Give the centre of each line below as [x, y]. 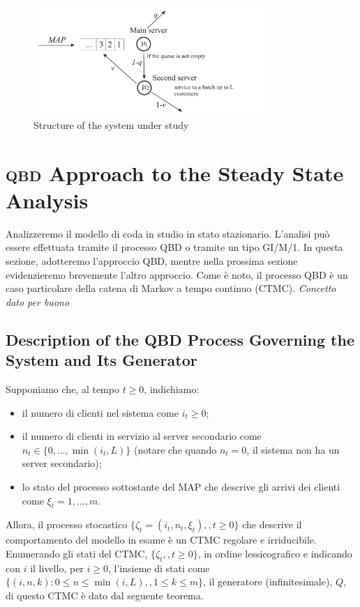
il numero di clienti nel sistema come [100, 412]
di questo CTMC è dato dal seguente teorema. [105, 595]
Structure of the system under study [111, 124]
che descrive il [272, 524]
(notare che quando [175, 449]
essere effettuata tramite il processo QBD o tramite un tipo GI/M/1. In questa [174, 247]
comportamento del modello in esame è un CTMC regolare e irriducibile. [161, 540]
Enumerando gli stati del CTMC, [77, 553]
